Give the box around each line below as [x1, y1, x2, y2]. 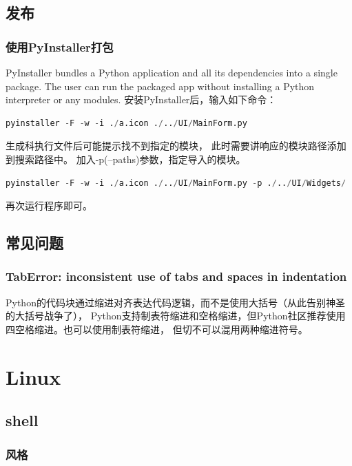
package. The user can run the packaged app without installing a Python [6, 78, 315, 93]
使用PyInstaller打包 [6, 38, 114, 55]
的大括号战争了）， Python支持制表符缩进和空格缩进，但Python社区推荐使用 [6, 308, 346, 323]
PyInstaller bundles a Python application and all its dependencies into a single [6, 65, 338, 79]
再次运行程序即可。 [6, 198, 92, 213]
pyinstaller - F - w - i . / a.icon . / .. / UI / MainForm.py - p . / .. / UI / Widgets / [6, 178, 346, 188]
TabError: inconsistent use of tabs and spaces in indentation [6, 268, 347, 285]
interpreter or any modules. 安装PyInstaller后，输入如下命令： [6, 92, 277, 107]
